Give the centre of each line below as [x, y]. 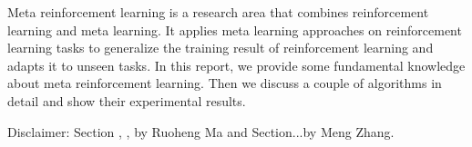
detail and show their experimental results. [127, 100]
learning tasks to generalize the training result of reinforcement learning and [221, 48]
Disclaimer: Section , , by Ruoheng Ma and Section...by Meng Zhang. [201, 131]
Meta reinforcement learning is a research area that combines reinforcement [218, 12]
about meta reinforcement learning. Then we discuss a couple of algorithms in [225, 83]
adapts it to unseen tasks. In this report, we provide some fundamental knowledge [236, 65]
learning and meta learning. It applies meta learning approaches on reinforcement [235, 29]
